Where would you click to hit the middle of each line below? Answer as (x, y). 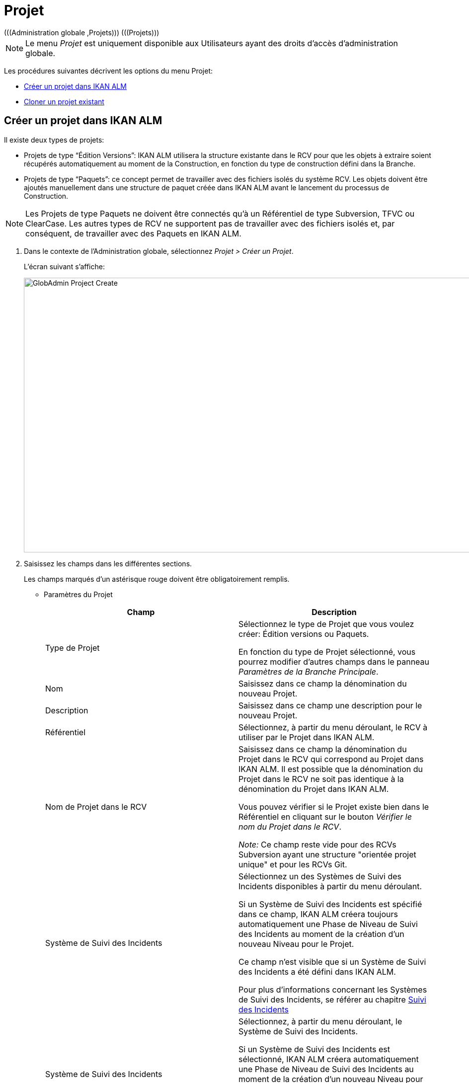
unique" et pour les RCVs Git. (293, 864)
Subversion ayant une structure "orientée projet (327, 854)
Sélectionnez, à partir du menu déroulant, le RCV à (333, 727)
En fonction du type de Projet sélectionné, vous (327, 652)
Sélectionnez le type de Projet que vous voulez (326, 624)
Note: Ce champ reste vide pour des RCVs (317, 844)
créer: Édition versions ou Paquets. (304, 634)
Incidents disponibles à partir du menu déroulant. (330, 886)
